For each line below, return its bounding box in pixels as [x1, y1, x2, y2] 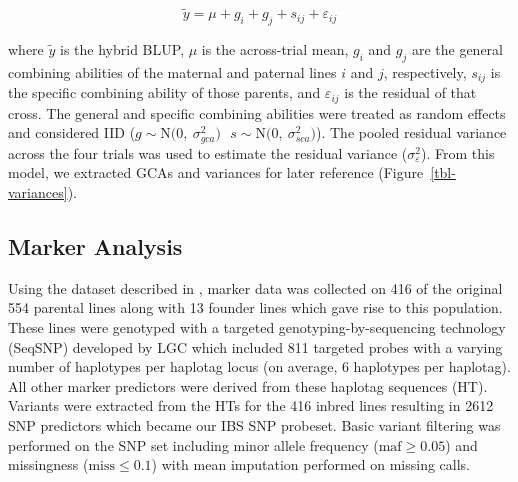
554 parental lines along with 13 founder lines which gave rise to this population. [8, 297, 503, 318]
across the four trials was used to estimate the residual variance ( [8, 142, 408, 163]
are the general [411, 39, 503, 60]
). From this [420, 142, 495, 163]
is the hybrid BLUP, [60, 39, 185, 60]
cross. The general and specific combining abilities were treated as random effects [8, 102, 506, 123]
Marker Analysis [8, 230, 183, 261]
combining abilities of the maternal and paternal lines [8, 61, 337, 82]
